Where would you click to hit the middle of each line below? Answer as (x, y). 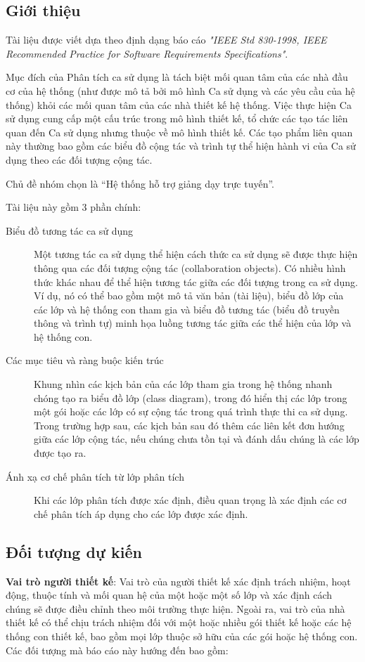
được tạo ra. (60, 453)
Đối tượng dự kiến (74, 551)
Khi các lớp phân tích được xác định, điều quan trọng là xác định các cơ (190, 500)
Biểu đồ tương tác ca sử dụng (70, 230)
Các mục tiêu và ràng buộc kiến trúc (85, 360)
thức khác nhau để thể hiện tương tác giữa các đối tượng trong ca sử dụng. (196, 281)
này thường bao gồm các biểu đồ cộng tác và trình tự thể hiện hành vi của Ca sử (181, 146)
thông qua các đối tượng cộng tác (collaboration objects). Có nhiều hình (190, 267)
